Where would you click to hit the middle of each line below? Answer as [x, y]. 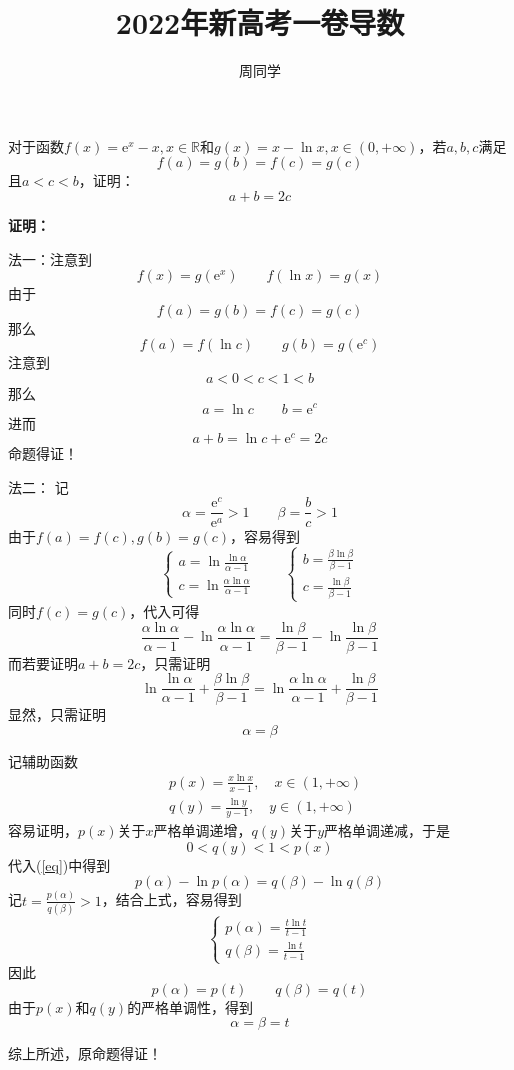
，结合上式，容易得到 [171, 899]
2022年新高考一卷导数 [260, 22]
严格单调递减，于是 [387, 830]
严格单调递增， [202, 830]
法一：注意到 [50, 258]
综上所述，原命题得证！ [85, 1053]
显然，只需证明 [57, 714]
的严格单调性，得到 [190, 1006]
